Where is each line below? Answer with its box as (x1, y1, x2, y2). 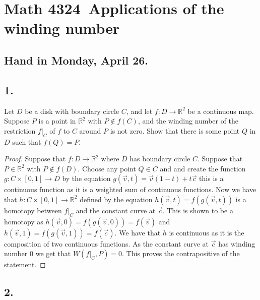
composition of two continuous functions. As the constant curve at (4, 238, 209, 249)
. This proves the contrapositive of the (122, 248, 240, 259)
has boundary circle (129, 153, 190, 164)
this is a (199, 173, 224, 184)
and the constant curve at (76, 205, 156, 215)
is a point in (38, 115, 76, 126)
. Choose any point (78, 163, 136, 173)
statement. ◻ (4, 259, 46, 270)
